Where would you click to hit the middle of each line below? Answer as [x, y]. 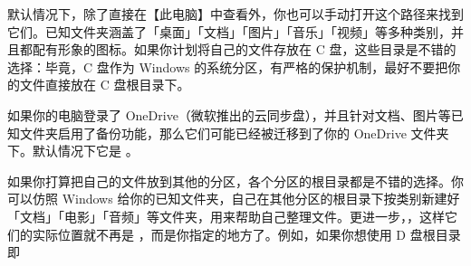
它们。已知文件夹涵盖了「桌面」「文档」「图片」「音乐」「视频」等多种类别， [229, 31]
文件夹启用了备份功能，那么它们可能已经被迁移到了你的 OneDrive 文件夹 [234, 133]
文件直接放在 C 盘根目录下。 [105, 85]
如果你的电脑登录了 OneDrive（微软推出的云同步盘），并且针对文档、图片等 [229, 114]
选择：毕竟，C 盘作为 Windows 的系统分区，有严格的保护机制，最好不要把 [228, 66]
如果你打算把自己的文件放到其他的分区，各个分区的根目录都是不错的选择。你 [235, 180]
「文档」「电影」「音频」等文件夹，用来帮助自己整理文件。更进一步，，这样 [226, 216]
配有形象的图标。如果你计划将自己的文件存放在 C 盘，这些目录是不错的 [244, 49]
